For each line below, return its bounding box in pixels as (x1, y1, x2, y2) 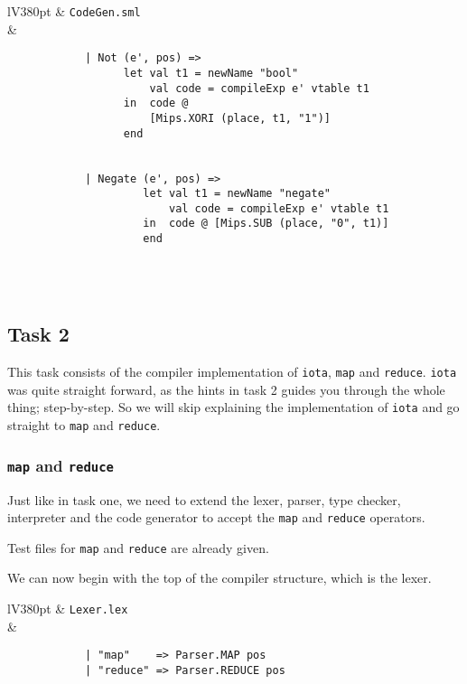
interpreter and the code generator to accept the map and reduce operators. (7, 508, 425, 527)
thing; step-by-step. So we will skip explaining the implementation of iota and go (7, 398, 460, 417)
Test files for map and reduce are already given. (7, 538, 269, 557)
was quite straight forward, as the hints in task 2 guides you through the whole (7, 379, 445, 398)
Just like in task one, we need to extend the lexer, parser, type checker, (7, 490, 401, 509)
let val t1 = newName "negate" (143, 187, 331, 201)
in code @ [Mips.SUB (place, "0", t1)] (143, 217, 389, 230)
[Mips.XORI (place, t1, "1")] (149, 111, 331, 125)
